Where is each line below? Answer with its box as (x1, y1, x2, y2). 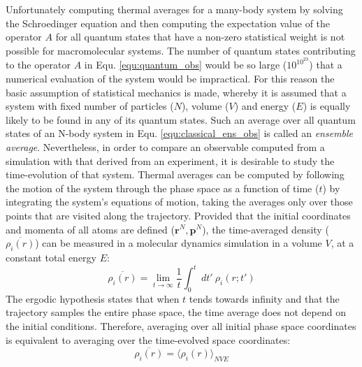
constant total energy (6, 250, 97, 264)
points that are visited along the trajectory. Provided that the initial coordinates (6, 208, 351, 222)
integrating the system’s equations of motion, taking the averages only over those (6, 194, 353, 209)
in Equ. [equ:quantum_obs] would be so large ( (84, 57, 287, 72)
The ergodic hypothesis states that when (6, 291, 180, 305)
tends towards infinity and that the (189, 291, 340, 305)
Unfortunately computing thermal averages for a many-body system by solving (6, 2, 343, 16)
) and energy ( (234, 99, 296, 113)
